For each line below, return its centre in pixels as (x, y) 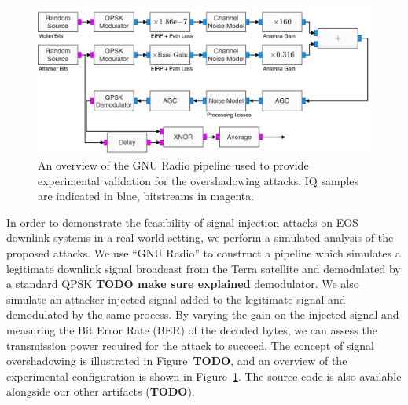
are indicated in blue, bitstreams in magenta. (146, 196)
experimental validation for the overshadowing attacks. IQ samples (198, 180)
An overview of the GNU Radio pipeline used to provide (173, 164)
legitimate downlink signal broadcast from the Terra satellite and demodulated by (204, 268)
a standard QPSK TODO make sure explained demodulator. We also (183, 284)
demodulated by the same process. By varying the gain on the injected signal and (203, 314)
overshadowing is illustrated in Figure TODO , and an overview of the (177, 361)
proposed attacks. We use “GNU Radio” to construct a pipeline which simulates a (204, 252)
